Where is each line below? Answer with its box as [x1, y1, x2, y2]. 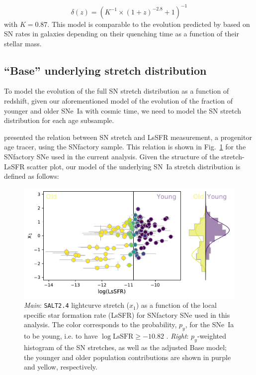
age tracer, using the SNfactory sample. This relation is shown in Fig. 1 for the [4, 141, 246, 152]
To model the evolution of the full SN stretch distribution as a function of [4, 86, 229, 96]
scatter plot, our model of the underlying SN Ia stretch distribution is [27, 161, 241, 171]
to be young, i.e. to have [24, 331, 98, 341]
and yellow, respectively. [24, 362, 97, 372]
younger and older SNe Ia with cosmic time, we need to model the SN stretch [4, 105, 241, 116]
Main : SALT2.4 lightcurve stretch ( [24, 300, 130, 310]
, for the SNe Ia [185, 319, 234, 330]
